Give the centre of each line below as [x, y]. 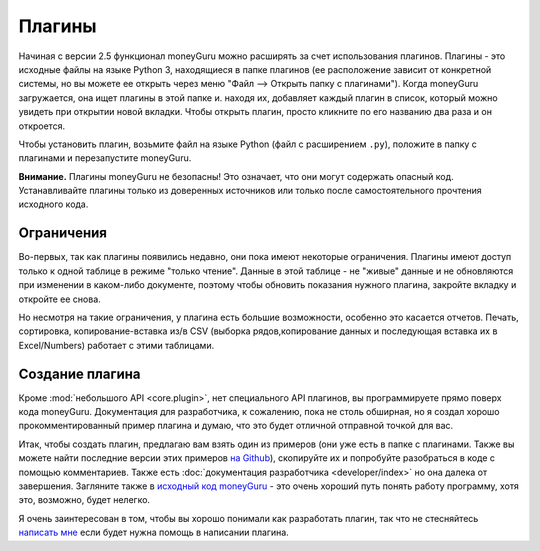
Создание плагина [79, 373]
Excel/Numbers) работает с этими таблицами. [116, 345]
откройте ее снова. [60, 299]
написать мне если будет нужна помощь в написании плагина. [153, 532]
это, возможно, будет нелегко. [84, 500]
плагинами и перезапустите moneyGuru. [105, 158]
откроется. [41, 126]
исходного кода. [53, 204]
